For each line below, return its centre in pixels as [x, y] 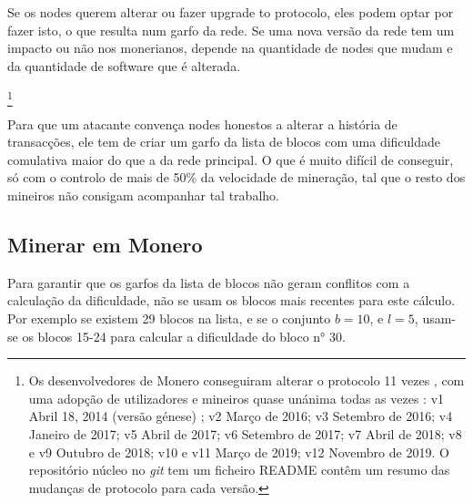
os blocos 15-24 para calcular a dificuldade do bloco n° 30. [184, 336]
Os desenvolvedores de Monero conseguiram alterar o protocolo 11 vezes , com [247, 380]
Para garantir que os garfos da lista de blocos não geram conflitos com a [209, 282]
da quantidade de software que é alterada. [124, 65]
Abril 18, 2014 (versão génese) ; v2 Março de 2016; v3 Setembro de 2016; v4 [241, 416]
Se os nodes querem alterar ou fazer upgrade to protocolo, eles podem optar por [231, 12]
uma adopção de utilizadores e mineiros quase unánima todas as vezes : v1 [236, 398]
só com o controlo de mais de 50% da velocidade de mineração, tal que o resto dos [236, 177]
